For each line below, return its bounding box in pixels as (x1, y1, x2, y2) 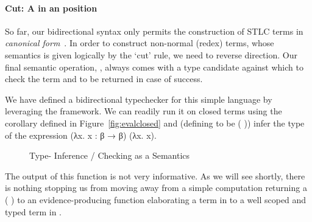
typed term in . (5, 205, 62, 218)
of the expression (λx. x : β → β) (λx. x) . (5, 128, 157, 141)
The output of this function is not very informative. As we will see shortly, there (5, 169, 305, 182)
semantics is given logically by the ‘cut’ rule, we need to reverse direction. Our (5, 48, 297, 61)
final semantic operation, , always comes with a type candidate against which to (5, 60, 303, 73)
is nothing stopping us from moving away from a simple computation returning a (5, 181, 307, 194)
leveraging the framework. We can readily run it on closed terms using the (5, 105, 282, 117)
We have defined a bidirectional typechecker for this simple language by (5, 92, 272, 105)
